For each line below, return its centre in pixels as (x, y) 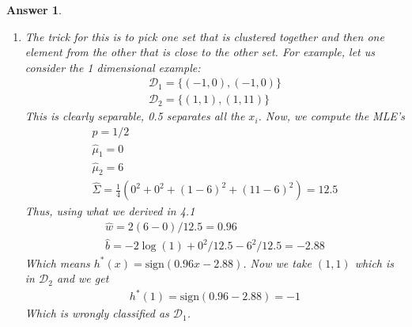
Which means (57, 262)
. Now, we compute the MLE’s (331, 116)
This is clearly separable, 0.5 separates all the (135, 116)
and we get (83, 278)
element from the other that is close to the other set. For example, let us (200, 52)
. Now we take (277, 262)
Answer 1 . (34, 10)
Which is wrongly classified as (97, 313)
